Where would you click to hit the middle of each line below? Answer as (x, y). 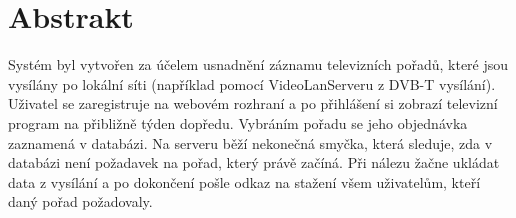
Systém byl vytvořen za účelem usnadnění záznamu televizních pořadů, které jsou (258, 64)
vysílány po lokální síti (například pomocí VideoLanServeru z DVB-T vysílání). (252, 83)
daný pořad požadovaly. (80, 201)
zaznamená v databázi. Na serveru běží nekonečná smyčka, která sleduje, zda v (250, 142)
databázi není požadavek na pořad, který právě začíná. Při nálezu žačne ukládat (254, 162)
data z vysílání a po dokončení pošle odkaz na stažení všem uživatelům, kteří (244, 181)
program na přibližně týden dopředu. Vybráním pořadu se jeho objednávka (238, 122)
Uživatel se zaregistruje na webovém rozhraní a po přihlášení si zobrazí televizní (253, 103)
